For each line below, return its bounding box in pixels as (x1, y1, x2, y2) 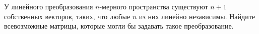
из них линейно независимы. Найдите (139, 11, 255, 21)
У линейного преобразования (4, 1, 93, 11)
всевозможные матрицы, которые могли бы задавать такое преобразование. (4, 21, 234, 31)
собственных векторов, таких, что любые (4, 11, 131, 21)
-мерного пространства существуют (99, 1, 208, 11)
